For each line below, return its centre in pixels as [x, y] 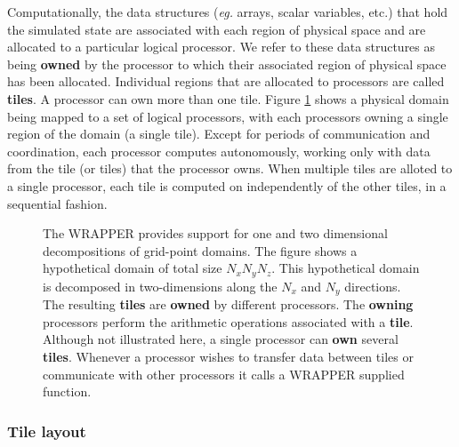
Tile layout [47, 431]
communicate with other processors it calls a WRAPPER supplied [224, 374]
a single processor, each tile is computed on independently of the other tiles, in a [227, 185]
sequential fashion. [57, 203]
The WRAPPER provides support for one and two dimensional [215, 233]
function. [67, 391]
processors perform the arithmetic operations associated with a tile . [228, 321]
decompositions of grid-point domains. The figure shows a [200, 250]
